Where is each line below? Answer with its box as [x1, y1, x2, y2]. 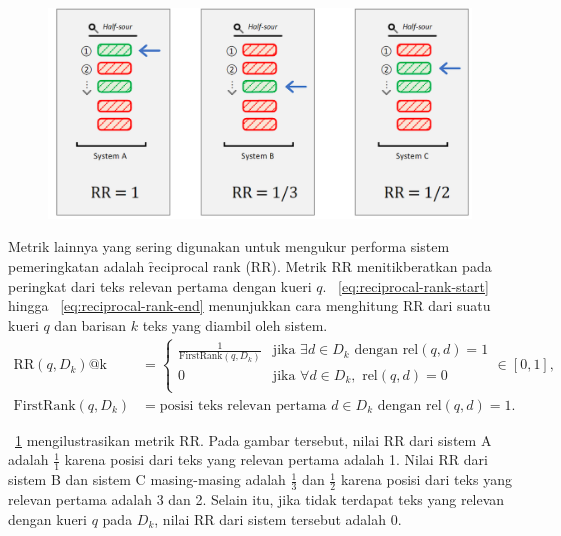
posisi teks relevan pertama [159, 398, 327, 413]
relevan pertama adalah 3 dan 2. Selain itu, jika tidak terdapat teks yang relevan [8, 489, 505, 510]
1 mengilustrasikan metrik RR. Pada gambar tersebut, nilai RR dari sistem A [15, 429, 492, 450]
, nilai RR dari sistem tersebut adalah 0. [154, 508, 402, 529]
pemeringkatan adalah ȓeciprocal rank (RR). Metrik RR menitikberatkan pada [8, 255, 492, 276]
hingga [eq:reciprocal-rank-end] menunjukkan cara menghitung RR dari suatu [8, 295, 491, 316]
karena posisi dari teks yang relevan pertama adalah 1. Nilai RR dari [64, 449, 488, 470]
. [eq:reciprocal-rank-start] [322, 275, 489, 296]
